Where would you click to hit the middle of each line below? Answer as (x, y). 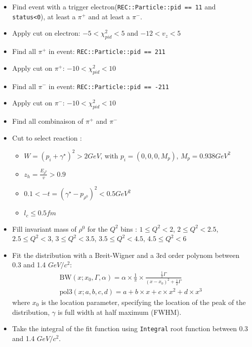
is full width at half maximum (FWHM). (119, 312)
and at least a (109, 16)
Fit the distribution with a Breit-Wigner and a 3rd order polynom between (126, 255)
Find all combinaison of (48, 121)
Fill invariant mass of (44, 228)
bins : (129, 228)
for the (97, 228)
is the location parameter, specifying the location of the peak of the (144, 302)
